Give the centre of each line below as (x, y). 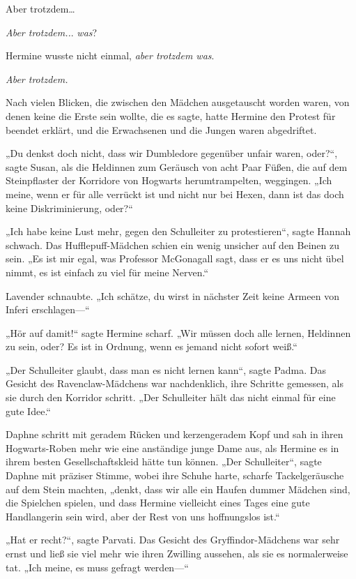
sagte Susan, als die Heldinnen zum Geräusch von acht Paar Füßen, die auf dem (177, 166)
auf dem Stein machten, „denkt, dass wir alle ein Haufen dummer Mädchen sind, (178, 489)
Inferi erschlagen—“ (48, 309)
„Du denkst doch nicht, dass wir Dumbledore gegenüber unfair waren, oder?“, (172, 153)
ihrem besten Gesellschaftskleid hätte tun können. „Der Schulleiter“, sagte (164, 461)
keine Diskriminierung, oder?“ (69, 208)
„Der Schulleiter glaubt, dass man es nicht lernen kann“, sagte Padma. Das (166, 369)
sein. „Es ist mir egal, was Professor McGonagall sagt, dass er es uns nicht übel (175, 258)
